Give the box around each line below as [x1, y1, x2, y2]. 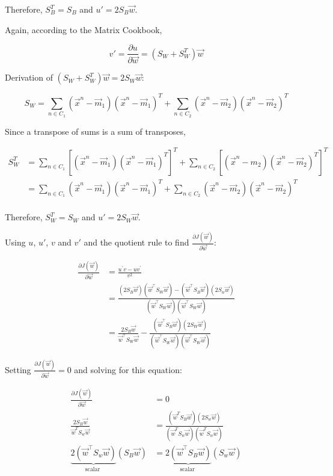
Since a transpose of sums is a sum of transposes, [5, 125, 186, 137]
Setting [5, 363, 31, 376]
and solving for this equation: [74, 363, 182, 376]
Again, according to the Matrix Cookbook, [5, 23, 162, 36]
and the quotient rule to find [84, 236, 189, 249]
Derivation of [5, 71, 53, 84]
